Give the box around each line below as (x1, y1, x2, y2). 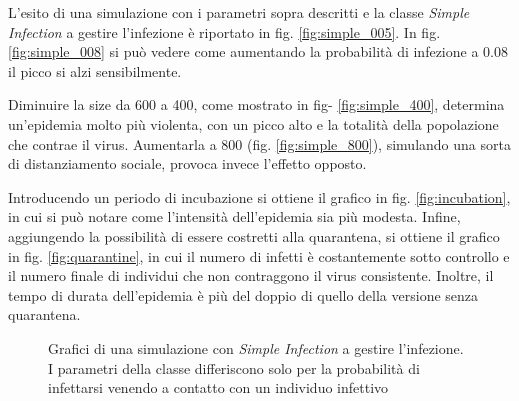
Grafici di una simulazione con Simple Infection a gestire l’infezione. (48, 337, 464, 358)
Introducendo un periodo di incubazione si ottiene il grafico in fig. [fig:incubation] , (8, 186, 511, 207)
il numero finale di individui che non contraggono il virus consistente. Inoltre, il (8, 265, 494, 286)
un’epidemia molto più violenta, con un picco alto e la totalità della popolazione (8, 113, 499, 134)
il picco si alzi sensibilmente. (8, 60, 182, 81)
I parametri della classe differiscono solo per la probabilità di (48, 357, 420, 378)
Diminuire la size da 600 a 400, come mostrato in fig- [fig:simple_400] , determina (8, 94, 505, 115)
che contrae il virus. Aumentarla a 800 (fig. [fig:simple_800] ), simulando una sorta (8, 133, 511, 154)
